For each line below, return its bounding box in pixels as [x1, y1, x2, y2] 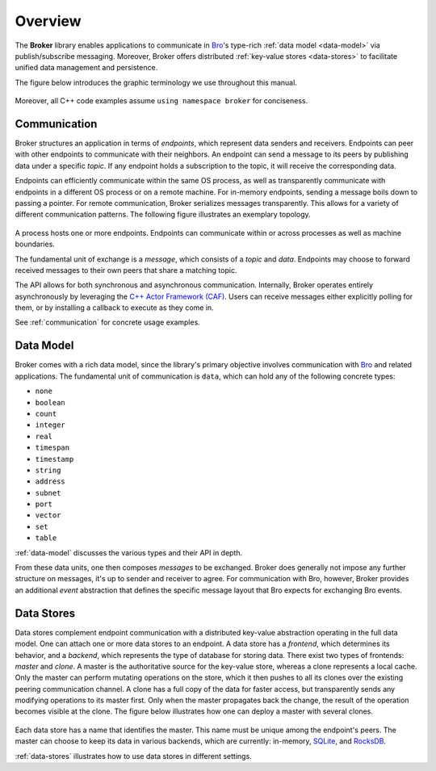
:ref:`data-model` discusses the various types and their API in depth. [15, 547, 243, 557]
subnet [35, 488, 61, 497]
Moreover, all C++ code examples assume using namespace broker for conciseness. [15, 96, 308, 106]
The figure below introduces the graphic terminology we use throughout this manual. [15, 78, 298, 87]
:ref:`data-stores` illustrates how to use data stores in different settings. [15, 751, 252, 761]
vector [35, 511, 61, 520]
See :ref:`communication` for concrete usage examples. [15, 317, 201, 327]
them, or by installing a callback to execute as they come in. [15, 303, 214, 312]
